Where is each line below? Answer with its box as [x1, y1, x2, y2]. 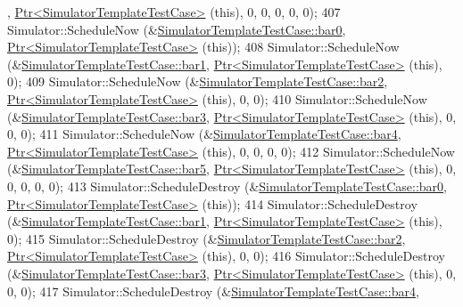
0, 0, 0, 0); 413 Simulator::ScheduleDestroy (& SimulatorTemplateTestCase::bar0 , [7, 176, 447, 195]
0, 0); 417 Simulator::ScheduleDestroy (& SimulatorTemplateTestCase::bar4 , [7, 281, 419, 300]
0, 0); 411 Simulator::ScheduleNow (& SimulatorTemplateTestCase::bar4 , [7, 125, 401, 143]
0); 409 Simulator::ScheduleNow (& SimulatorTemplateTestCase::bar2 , [7, 72, 388, 91]
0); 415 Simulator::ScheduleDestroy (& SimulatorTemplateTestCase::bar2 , [7, 229, 406, 247]
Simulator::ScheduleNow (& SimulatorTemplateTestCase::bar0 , [7, 20, 346, 38]
